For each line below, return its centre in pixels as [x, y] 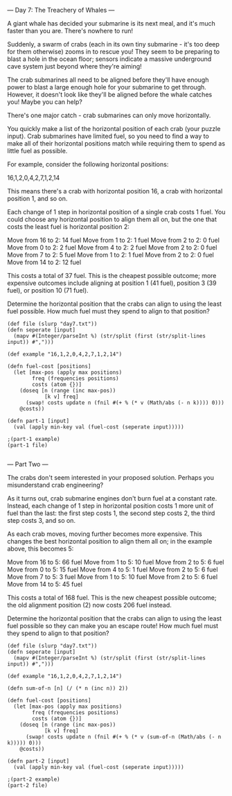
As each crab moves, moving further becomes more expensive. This [105, 534]
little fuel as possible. [37, 151]
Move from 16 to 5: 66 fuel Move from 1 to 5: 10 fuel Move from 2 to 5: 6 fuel [116, 562]
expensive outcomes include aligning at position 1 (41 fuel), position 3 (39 [112, 283]
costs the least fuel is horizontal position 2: [69, 227]
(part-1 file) [28, 445]
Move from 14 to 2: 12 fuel [44, 262]
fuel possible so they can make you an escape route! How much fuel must [113, 626]
